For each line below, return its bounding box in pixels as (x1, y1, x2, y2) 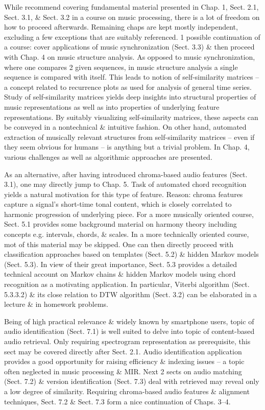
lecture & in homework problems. (4, 299, 108, 309)
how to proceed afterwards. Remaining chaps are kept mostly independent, (4, 21, 238, 32)
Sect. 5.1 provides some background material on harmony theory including (4, 219, 237, 229)
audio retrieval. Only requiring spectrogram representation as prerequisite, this (4, 336, 251, 346)
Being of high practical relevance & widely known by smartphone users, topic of (4, 316, 254, 326)
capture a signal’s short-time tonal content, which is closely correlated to (4, 199, 232, 209)
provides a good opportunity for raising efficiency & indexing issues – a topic (4, 356, 245, 367)
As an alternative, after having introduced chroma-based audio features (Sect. (4, 168, 248, 179)
